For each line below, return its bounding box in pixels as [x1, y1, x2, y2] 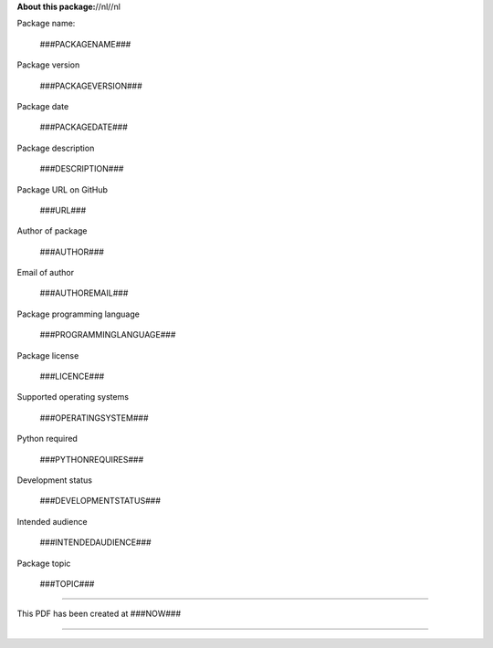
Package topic [16, 558, 71, 569]
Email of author [16, 267, 75, 278]
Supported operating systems [16, 392, 130, 402]
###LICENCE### [39, 371, 105, 382]
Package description [16, 142, 95, 153]
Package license [16, 350, 79, 361]
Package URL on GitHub [16, 183, 109, 195]
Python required [16, 434, 78, 444]
